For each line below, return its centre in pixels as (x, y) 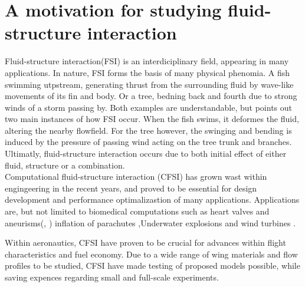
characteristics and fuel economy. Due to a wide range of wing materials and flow (151, 254)
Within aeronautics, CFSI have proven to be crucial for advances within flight (145, 243)
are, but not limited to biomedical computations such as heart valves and (137, 211)
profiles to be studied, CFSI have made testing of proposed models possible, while (152, 265)
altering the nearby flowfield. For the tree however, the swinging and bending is (148, 130)
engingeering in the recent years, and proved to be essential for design (131, 188)
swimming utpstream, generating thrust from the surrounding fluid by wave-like (149, 84)
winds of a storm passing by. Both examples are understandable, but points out (148, 107)
